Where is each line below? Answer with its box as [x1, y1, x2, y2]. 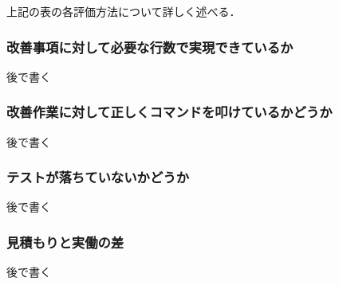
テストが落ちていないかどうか [6, 167, 190, 187]
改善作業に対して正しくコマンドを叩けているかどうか [6, 102, 333, 122]
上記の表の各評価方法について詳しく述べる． [6, 3, 241, 19]
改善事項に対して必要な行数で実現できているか [6, 37, 294, 57]
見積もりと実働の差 [6, 232, 124, 252]
